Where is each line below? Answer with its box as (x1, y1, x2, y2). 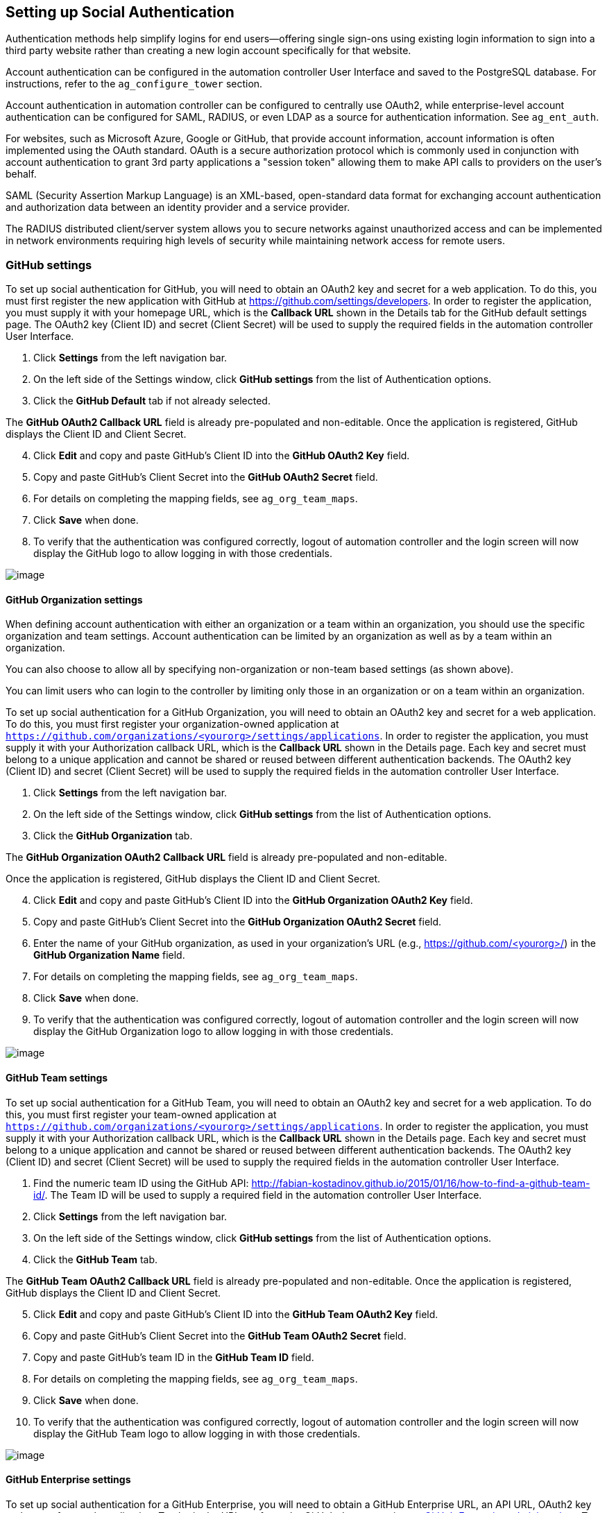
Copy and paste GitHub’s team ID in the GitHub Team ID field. (33, 1351, 314, 1363)
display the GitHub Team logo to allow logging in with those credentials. (33, 1427, 361, 1439)
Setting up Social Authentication (6, 3, 234, 21)
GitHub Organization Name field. (33, 949, 185, 961)
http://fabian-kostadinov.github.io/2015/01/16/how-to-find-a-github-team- (251, 1177, 590, 1189)
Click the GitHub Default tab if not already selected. (33, 395, 271, 407)
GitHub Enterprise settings (6, 1473, 131, 1486)
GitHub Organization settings (6, 593, 143, 606)
